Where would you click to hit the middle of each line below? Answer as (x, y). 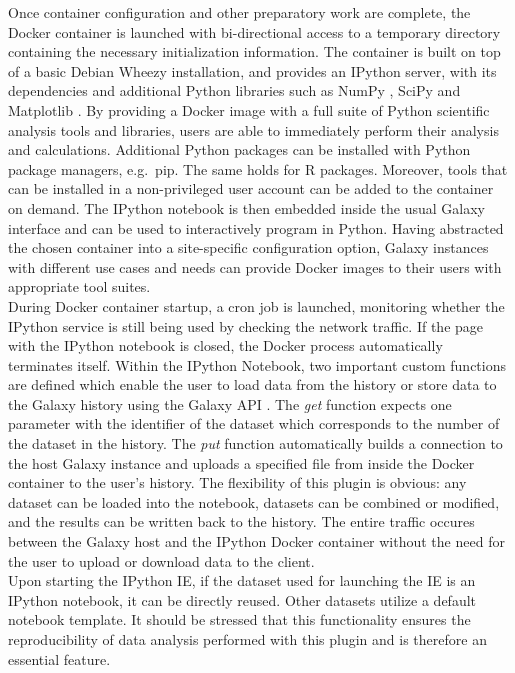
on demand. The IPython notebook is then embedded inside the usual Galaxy (246, 207)
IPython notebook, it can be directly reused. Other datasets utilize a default (242, 599)
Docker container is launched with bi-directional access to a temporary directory (254, 31)
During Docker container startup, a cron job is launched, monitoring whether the (256, 305)
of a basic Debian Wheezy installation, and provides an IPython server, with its (252, 70)
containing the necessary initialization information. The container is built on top (254, 51)
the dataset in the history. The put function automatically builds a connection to (255, 443)
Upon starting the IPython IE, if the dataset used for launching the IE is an (242, 580)
